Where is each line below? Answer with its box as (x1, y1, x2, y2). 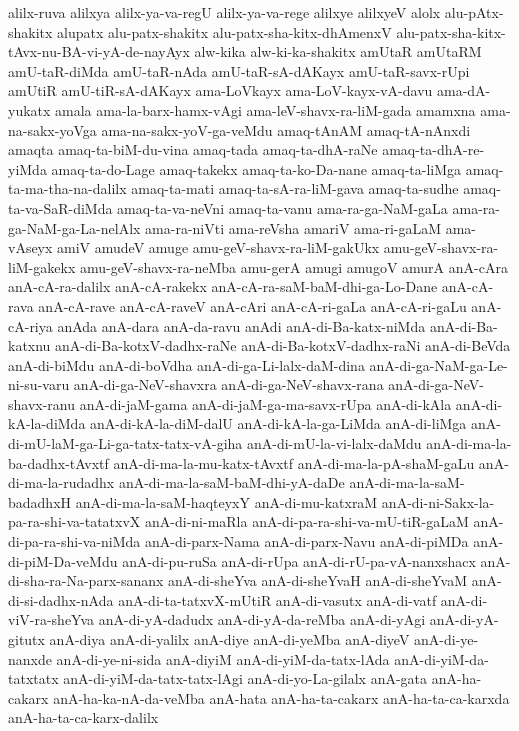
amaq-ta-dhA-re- (382, 139, 485, 160)
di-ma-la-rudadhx (8, 472, 115, 493)
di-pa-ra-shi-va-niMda (8, 531, 141, 552)
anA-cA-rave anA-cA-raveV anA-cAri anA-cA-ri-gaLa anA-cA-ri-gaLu (38, 295, 467, 316)
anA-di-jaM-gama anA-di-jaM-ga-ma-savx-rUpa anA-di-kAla (79, 393, 452, 414)
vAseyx (8, 237, 53, 258)
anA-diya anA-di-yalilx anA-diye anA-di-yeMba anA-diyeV (49, 629, 410, 649)
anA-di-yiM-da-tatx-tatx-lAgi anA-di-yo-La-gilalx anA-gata (63, 668, 428, 689)
